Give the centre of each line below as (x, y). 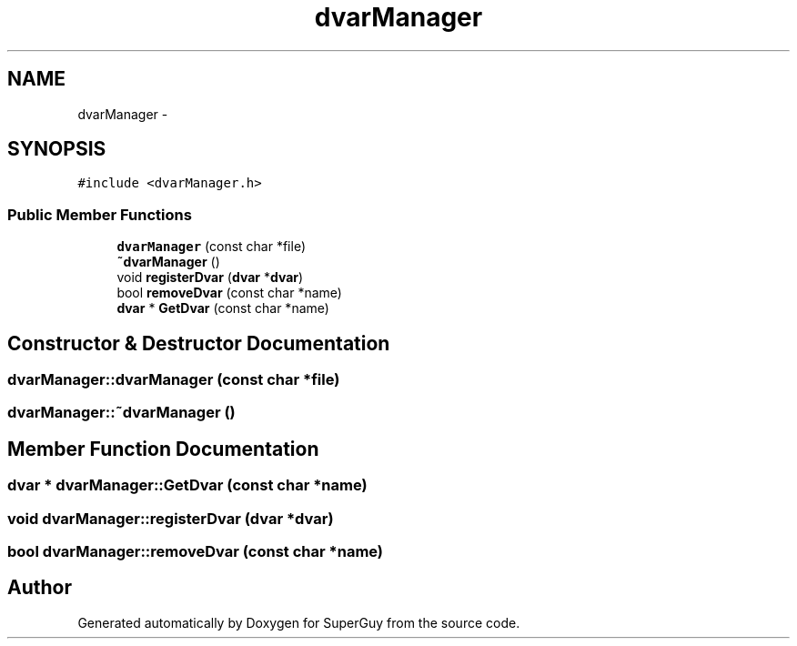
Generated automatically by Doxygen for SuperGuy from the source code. (299, 622)
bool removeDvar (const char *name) (229, 293)
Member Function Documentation (163, 449)
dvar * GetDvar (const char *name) (223, 308)
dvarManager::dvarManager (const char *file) (174, 380)
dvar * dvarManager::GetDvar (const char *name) (187, 485)
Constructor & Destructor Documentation (199, 343)
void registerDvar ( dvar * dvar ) (210, 278)
